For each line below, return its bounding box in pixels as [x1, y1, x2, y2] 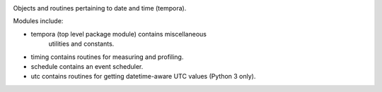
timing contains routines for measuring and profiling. [30, 53, 184, 61]
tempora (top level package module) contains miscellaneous [30, 29, 207, 38]
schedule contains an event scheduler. [30, 62, 144, 70]
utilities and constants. [48, 39, 115, 48]
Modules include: [13, 17, 64, 25]
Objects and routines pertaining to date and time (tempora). [13, 4, 187, 12]
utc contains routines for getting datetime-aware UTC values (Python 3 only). [30, 72, 256, 81]
